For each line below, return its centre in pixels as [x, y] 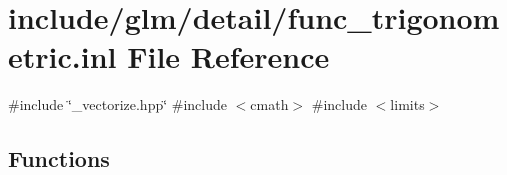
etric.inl [62, 56]
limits [407, 104]
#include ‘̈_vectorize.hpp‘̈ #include [118, 104]
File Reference [228, 56]
